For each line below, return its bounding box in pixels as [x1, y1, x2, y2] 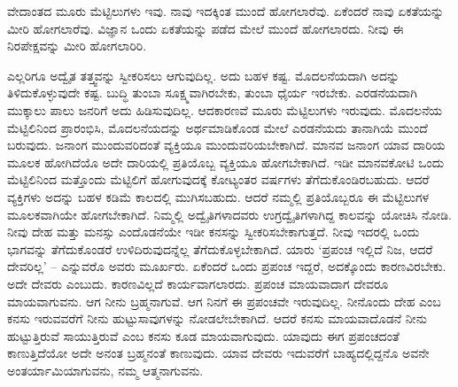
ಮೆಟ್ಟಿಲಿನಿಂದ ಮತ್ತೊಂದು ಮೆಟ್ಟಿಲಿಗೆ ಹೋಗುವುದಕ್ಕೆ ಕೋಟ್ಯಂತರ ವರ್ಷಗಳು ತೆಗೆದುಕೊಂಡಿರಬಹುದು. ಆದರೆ [7, 170, 430, 189]
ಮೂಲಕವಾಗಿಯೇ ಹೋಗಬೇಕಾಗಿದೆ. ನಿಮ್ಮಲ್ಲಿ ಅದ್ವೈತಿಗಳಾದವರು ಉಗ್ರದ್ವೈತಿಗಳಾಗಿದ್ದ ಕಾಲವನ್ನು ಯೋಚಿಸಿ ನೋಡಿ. [7, 205, 452, 223]
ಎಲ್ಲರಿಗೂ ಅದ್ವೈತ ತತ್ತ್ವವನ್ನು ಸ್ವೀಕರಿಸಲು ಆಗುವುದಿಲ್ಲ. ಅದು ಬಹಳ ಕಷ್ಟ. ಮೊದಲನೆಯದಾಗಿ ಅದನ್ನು [7, 66, 400, 84]
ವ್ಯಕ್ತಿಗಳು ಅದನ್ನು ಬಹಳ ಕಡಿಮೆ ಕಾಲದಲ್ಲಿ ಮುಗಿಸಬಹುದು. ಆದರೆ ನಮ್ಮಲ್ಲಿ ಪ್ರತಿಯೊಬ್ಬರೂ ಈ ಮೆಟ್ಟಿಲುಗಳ [7, 187, 430, 205]
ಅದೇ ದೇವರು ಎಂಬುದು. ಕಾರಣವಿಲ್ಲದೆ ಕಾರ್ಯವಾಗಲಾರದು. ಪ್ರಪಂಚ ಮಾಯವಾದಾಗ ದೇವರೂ [7, 274, 389, 292]
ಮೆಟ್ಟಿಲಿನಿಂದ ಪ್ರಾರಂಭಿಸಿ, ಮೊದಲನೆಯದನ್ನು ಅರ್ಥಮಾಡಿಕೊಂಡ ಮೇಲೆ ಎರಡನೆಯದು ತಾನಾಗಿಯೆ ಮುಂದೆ [7, 118, 428, 136]
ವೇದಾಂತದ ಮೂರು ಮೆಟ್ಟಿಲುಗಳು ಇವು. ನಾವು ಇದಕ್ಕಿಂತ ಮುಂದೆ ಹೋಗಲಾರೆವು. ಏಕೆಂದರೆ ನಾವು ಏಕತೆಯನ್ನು [7, 2, 445, 19]
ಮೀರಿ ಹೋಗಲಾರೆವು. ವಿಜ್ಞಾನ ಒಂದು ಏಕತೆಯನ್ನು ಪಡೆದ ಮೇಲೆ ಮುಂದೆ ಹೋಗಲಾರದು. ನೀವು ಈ [7, 19, 404, 37]
